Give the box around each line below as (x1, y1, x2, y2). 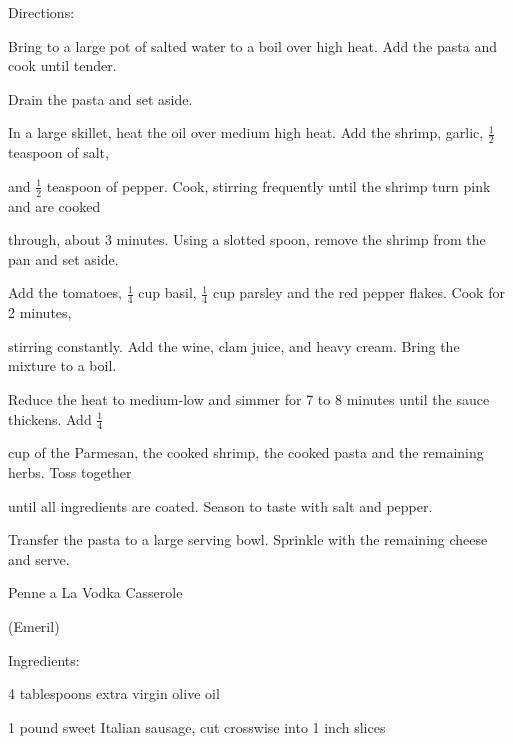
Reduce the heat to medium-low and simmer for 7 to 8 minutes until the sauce (8, 389, 490, 410)
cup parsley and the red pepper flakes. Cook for (212, 282, 505, 303)
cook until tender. (8, 55, 117, 76)
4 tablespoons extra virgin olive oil (8, 683, 220, 704)
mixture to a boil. (8, 355, 117, 376)
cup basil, (138, 282, 197, 303)
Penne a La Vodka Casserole (8, 582, 183, 603)
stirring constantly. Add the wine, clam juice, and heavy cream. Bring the (8, 335, 460, 356)
